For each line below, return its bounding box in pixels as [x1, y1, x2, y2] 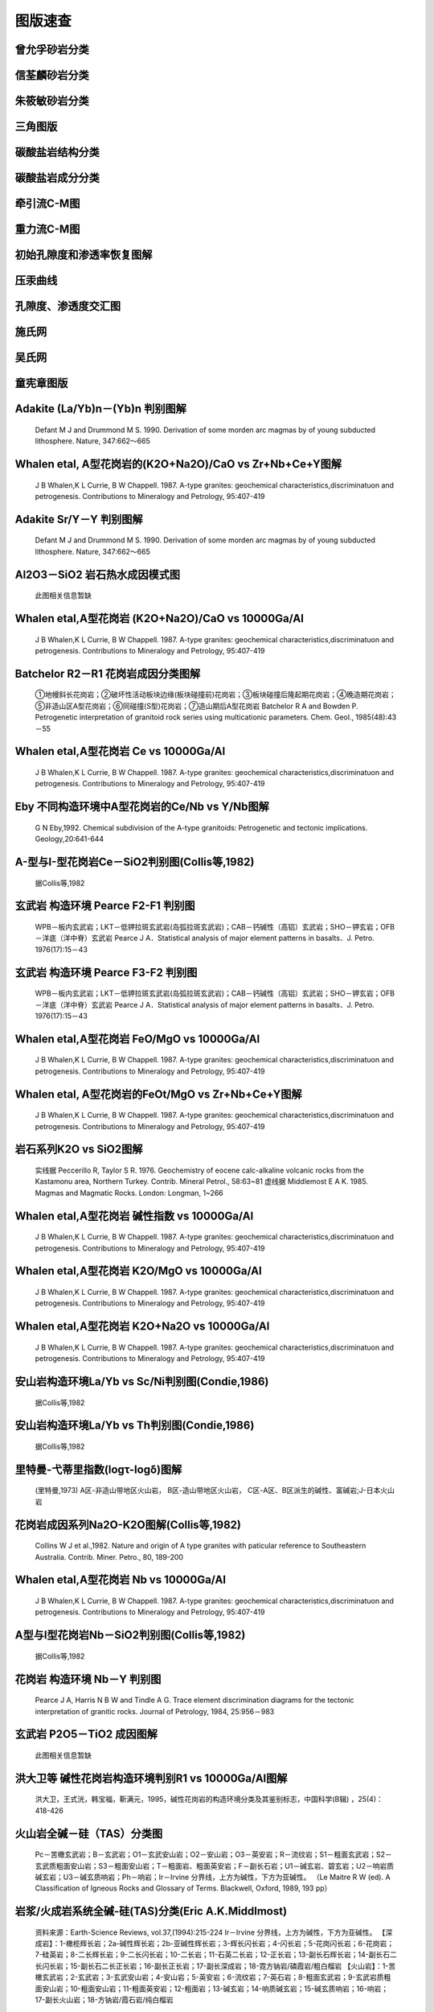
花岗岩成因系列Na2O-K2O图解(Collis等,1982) [14, 1518, 241, 1532]
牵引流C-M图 [14, 197, 80, 211]
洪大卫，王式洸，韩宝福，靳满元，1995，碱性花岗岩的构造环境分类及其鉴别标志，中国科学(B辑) [35, 1795, 350, 1804]
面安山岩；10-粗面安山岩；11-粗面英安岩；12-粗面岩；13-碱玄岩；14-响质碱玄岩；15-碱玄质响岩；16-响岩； [35, 1984, 389, 1993]
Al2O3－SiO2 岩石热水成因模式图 [14, 567, 181, 581]
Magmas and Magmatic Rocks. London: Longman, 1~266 [35, 1188, 224, 1198]
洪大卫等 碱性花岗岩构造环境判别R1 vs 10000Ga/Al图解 [14, 1771, 288, 1785]
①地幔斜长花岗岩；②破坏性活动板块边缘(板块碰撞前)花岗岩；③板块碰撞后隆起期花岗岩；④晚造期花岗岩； [35, 690, 397, 699]
